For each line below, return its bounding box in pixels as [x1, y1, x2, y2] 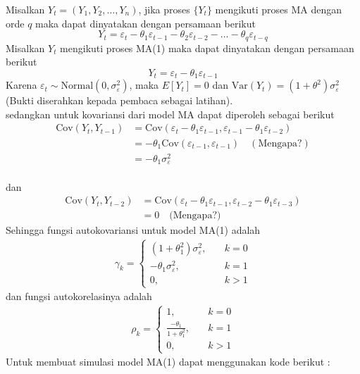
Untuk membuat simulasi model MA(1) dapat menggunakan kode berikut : [6, 354, 330, 369]
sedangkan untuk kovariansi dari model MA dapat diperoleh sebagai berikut [6, 106, 335, 121]
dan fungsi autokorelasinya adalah [6, 289, 152, 304]
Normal [61, 81, 94, 92]
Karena [6, 77, 37, 92]
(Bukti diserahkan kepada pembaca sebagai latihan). [6, 93, 233, 108]
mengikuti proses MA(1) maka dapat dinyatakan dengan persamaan [60, 40, 354, 55]
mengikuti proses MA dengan [215, 2, 342, 16]
